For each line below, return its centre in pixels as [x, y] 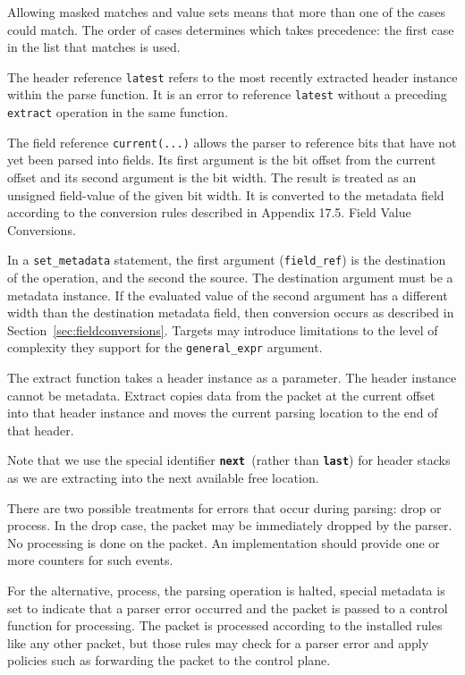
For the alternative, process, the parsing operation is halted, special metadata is [226, 591]
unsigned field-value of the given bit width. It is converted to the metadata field [226, 194]
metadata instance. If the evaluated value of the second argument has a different [228, 295]
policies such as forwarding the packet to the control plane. [169, 660]
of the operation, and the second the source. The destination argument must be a [230, 278]
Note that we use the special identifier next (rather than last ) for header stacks [229, 460]
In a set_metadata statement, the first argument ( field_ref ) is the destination [227, 260]
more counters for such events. [90, 560]
